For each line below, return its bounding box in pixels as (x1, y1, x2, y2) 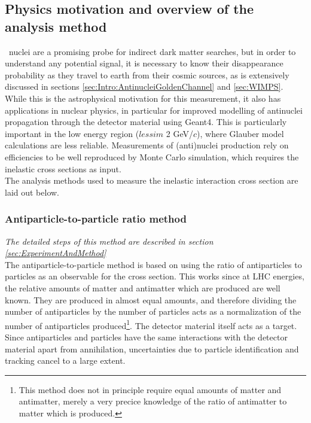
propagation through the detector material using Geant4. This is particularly (5, 115, 287, 128)
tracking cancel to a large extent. (5, 354, 126, 367)
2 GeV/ (166, 127, 194, 139)
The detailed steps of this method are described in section (5, 235, 214, 247)
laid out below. (5, 185, 60, 198)
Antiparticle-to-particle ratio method (5, 211, 187, 226)
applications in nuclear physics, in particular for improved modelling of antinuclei (5, 104, 303, 116)
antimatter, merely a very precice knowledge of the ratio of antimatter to (19, 395, 287, 407)
